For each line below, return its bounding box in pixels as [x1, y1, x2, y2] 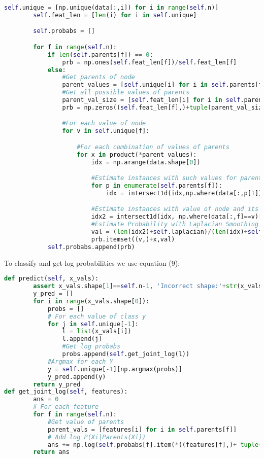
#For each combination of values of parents [77, 143, 229, 151]
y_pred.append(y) [47, 373, 106, 380]
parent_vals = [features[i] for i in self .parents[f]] [47, 426, 237, 433]
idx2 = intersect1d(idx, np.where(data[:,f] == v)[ [91, 213, 262, 221]
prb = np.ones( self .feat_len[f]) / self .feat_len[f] [62, 58, 237, 66]
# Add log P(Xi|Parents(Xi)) [47, 433, 146, 441]
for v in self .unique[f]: [62, 127, 150, 135]
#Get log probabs [62, 343, 121, 350]
